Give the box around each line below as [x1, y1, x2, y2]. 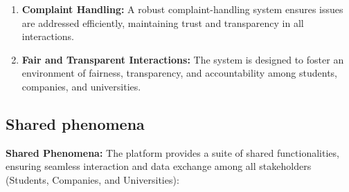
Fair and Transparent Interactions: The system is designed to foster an [21, 52, 344, 66]
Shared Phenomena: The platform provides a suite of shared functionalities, [6, 145, 339, 160]
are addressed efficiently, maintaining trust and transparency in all [21, 15, 304, 30]
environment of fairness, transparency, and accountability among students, [21, 66, 337, 80]
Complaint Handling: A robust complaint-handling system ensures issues [21, 2, 343, 16]
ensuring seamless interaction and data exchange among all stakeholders [6, 159, 312, 173]
